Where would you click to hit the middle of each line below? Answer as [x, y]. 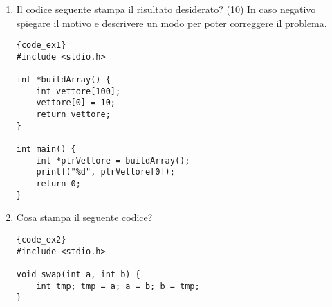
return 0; [58, 184]
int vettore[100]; [79, 91]
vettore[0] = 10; [76, 103]
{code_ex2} [41, 239]
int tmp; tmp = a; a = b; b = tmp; [118, 286]
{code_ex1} [41, 45]
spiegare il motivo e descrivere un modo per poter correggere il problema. [172, 23]
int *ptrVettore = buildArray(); [113, 160]
